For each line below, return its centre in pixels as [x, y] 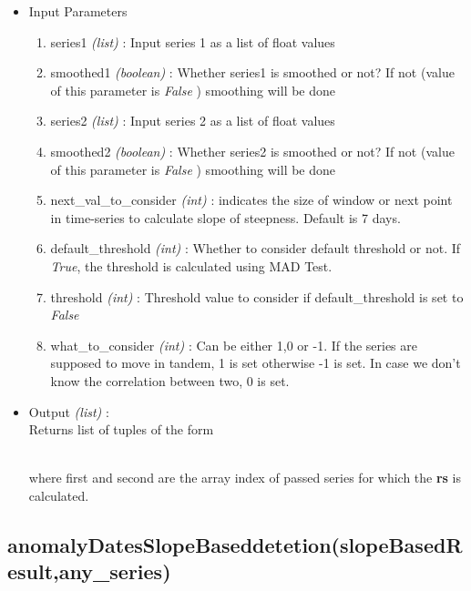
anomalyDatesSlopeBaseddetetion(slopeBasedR [235, 544]
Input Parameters [78, 11]
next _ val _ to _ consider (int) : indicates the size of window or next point [251, 200]
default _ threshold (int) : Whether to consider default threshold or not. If [256, 248]
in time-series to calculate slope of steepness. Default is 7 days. [225, 217]
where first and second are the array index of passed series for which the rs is [245, 478]
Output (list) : [69, 411]
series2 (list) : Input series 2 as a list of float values [193, 121]
